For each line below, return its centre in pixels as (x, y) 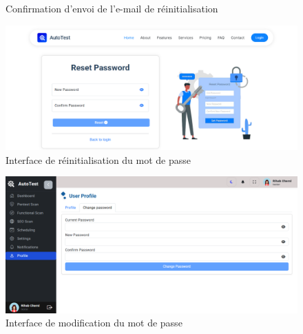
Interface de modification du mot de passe (94, 323)
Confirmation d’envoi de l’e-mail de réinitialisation (112, 8)
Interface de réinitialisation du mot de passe (98, 159)
